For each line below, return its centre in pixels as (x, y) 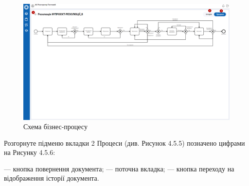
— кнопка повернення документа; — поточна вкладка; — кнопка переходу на (119, 168)
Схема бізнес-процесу (55, 127)
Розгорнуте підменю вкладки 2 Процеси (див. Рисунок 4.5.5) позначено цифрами (124, 143)
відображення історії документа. (52, 178)
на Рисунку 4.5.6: (30, 152)
